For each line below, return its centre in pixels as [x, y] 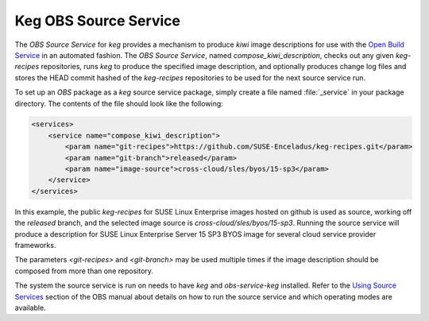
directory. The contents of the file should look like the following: [119, 103]
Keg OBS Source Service [97, 21]
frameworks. [35, 245]
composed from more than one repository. [84, 271]
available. [31, 307]
